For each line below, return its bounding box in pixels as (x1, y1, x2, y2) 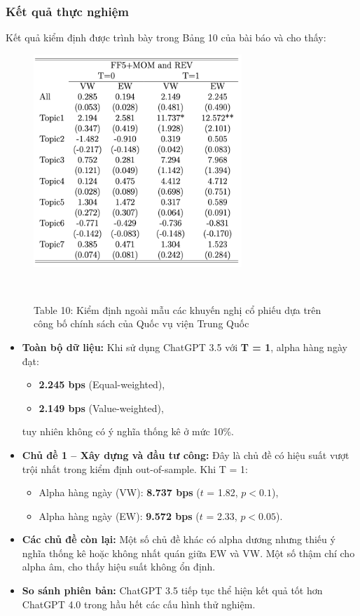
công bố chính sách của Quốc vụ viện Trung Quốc (34, 316, 249, 331)
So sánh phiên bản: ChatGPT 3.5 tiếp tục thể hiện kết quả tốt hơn (22, 583, 323, 598)
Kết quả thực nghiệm (6, 2, 129, 20)
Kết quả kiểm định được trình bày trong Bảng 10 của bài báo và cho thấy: (6, 30, 326, 45)
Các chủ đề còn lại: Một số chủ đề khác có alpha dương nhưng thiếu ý (22, 532, 335, 547)
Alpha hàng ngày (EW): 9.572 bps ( (39, 508, 200, 523)
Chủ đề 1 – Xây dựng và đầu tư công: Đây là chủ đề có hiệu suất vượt (22, 447, 349, 462)
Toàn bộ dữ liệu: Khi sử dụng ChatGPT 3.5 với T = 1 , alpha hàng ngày (22, 339, 347, 354)
